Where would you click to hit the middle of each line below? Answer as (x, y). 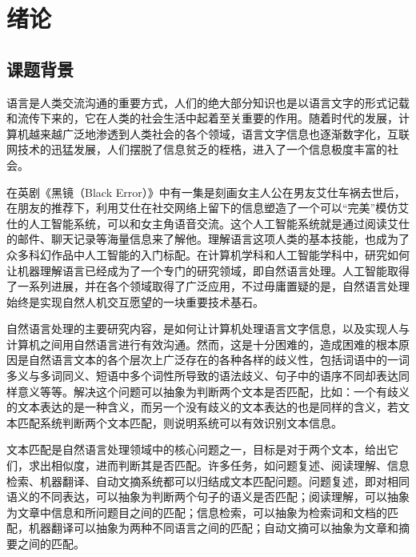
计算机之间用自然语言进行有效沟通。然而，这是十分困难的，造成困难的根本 (202, 344)
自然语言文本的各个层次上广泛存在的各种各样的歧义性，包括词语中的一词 (219, 360)
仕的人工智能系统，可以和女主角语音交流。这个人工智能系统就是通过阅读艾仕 (208, 223)
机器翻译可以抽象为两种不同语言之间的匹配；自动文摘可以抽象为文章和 (213, 528)
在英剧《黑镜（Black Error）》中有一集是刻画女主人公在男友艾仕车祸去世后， (206, 192)
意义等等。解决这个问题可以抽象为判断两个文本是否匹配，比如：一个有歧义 (213, 391)
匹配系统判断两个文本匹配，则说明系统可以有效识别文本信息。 (180, 422)
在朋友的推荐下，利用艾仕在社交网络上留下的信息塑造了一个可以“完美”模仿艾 (208, 208)
